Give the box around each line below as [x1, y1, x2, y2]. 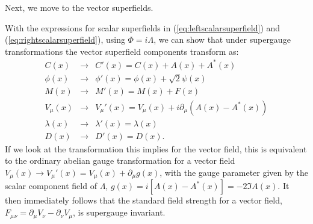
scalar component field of [5, 179, 97, 192]
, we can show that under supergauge [153, 33, 291, 46]
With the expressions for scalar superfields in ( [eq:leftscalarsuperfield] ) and [5, 21, 280, 34]
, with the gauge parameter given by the [160, 166, 308, 179]
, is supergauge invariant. [73, 206, 166, 219]
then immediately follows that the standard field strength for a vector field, [5, 194, 282, 207]
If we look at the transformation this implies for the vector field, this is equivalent [5, 142, 307, 155]
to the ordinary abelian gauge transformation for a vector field [5, 154, 235, 167]
